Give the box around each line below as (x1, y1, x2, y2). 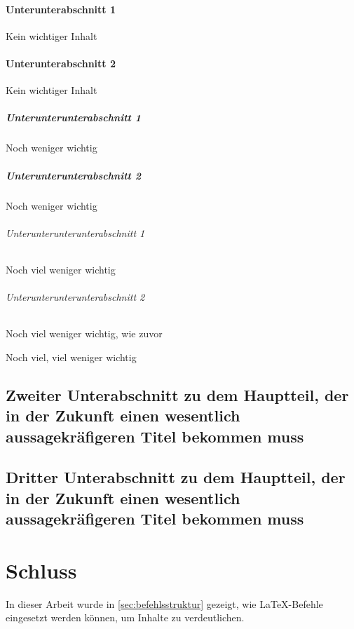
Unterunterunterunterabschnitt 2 (6, 290, 145, 304)
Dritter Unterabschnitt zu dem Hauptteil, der (6, 466, 346, 488)
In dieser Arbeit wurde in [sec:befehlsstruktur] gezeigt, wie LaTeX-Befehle (6, 596, 323, 611)
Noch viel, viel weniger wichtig (6, 349, 137, 364)
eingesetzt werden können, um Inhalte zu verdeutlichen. (6, 610, 245, 625)
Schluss (6, 555, 77, 584)
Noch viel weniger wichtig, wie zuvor (6, 326, 163, 341)
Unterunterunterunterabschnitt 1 (6, 225, 145, 240)
